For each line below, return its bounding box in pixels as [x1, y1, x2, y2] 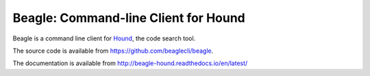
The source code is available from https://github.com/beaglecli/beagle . [12, 47, 214, 55]
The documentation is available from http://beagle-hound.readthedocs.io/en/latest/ [12, 59, 248, 68]
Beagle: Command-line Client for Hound [12, 10, 246, 25]
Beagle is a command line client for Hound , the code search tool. [12, 34, 196, 42]
